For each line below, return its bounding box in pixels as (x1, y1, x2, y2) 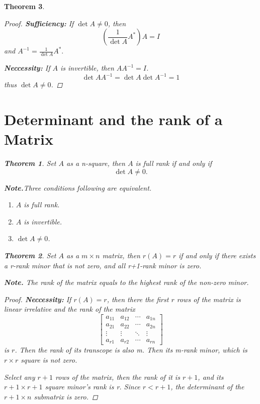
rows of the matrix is (177, 294, 241, 304)
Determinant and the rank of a (4, 108, 223, 129)
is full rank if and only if (135, 158, 212, 168)
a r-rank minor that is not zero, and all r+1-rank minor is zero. (4, 260, 202, 270)
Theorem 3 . (4, 1, 45, 11)
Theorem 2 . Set (4, 250, 56, 260)
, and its (198, 371, 224, 382)
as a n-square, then (66, 158, 125, 168)
